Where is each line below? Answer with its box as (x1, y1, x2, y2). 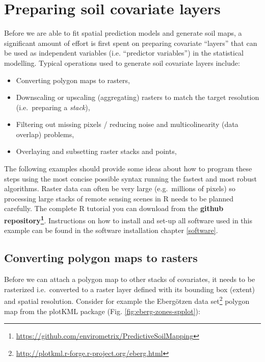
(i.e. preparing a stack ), (16, 101, 90, 112)
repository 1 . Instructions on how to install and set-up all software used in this (4, 214, 252, 225)
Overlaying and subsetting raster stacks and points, (16, 146, 177, 157)
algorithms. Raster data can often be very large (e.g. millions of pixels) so (4, 183, 235, 194)
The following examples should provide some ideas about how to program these (4, 163, 252, 174)
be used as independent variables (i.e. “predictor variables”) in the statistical (4, 47, 244, 58)
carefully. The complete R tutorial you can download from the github (4, 203, 224, 214)
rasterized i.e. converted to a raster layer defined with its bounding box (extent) (4, 283, 255, 294)
